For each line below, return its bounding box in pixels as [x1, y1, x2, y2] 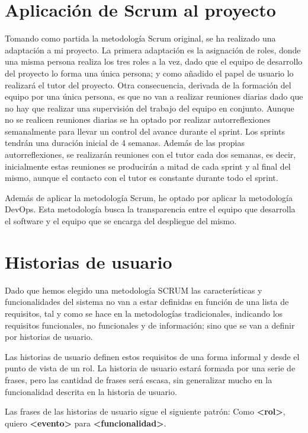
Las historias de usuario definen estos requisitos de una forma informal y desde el [5, 350, 300, 362]
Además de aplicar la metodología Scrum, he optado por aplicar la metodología [5, 191, 293, 203]
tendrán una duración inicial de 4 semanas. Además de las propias [5, 136, 245, 149]
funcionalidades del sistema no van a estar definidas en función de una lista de [5, 295, 289, 308]
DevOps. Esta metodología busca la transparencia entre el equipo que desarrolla [5, 203, 296, 215]
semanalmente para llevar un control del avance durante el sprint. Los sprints [5, 125, 285, 137]
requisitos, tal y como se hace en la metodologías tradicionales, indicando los [5, 307, 283, 319]
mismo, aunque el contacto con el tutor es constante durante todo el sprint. [5, 171, 278, 184]
